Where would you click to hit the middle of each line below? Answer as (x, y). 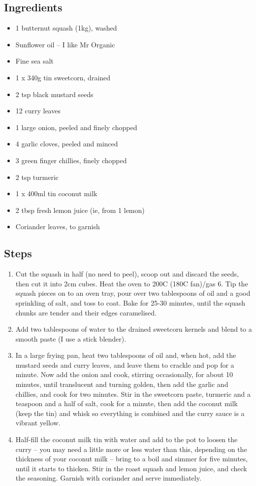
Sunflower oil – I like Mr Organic (65, 44)
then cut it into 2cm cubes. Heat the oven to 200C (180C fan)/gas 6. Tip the (132, 283)
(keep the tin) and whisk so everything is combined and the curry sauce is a (130, 413)
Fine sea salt (34, 61)
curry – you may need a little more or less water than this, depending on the (131, 449)
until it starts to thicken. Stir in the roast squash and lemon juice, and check (131, 468)
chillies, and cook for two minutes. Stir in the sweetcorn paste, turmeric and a (133, 394)
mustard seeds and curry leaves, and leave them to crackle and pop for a (125, 364)
